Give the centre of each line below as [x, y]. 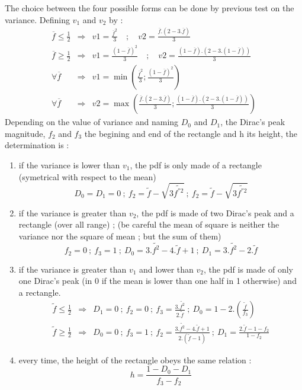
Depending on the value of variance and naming [92, 122]
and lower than [166, 269]
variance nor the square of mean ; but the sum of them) [120, 236]
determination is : [37, 145]
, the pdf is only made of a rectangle [196, 164]
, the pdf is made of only [248, 269]
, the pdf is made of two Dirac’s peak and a [215, 212]
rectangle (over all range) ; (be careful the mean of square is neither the [149, 224]
